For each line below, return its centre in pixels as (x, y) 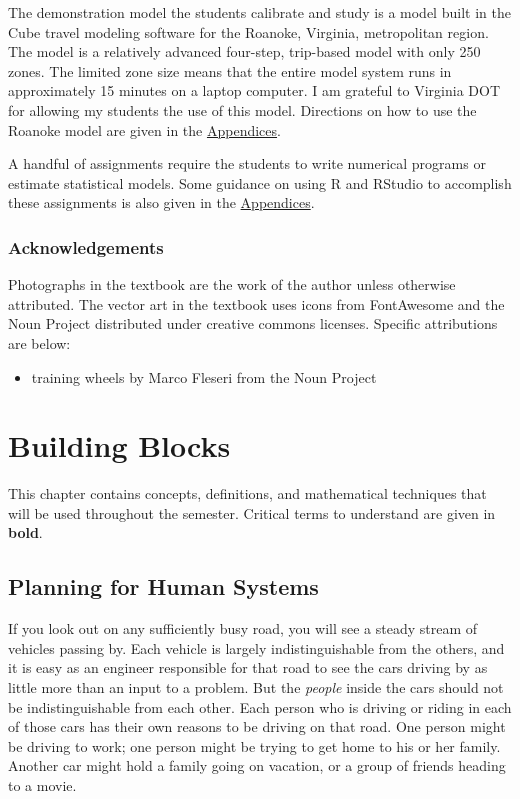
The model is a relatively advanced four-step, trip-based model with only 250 (244, 51)
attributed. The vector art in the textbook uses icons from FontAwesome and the (256, 303)
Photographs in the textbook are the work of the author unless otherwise (232, 284)
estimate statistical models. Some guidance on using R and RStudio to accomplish (260, 182)
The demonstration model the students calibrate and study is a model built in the (259, 12)
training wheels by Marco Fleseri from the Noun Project (204, 376)
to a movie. (42, 784)
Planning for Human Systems (163, 586)
